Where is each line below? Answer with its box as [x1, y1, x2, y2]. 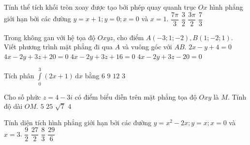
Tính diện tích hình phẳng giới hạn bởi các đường [4, 117, 151, 127]
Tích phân [4, 71, 34, 81]
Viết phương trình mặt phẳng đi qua [4, 42, 113, 52]
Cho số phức [4, 91, 41, 101]
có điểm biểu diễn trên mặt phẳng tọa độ [74, 91, 197, 101]
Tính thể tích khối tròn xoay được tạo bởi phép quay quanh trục [4, 2, 196, 12]
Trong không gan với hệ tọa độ [4, 32, 96, 42]
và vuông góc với [122, 42, 172, 52]
